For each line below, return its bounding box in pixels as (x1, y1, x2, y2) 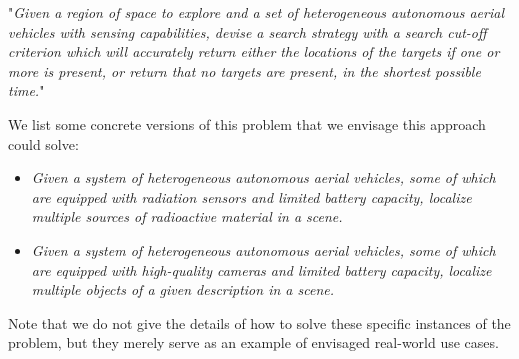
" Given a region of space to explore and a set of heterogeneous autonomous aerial (8, 2, 504, 22)
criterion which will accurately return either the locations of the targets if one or (8, 41, 500, 62)
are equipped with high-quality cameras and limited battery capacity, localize (31, 259, 492, 280)
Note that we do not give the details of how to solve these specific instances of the (8, 312, 511, 333)
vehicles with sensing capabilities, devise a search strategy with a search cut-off (8, 21, 487, 42)
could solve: (8, 133, 79, 154)
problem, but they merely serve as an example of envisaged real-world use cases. (8, 332, 499, 353)
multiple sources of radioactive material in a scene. (31, 206, 343, 227)
